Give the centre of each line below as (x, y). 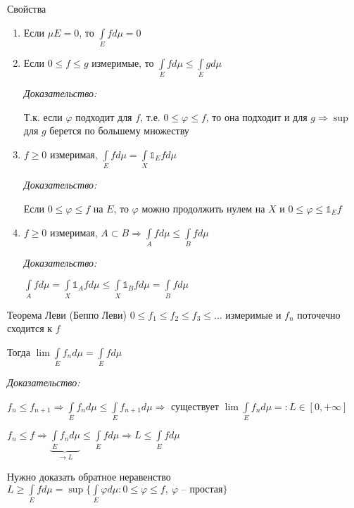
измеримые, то (123, 62)
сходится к (30, 328)
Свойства (27, 8)
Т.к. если (43, 116)
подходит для (104, 116)
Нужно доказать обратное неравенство (89, 476)
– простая (202, 489)
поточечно (319, 314)
